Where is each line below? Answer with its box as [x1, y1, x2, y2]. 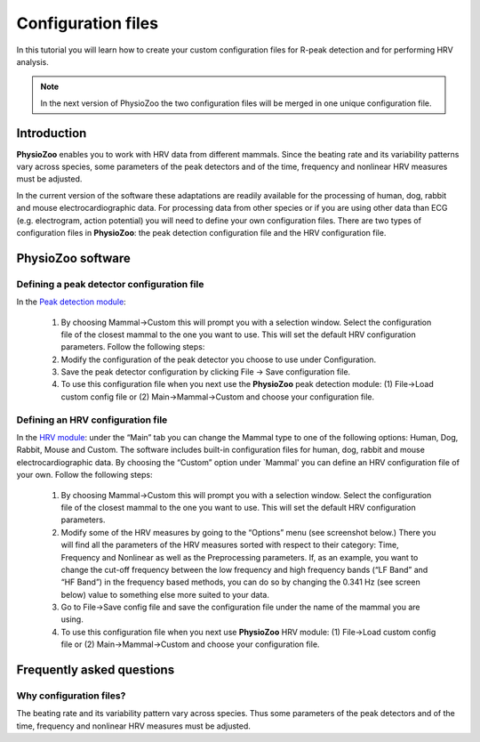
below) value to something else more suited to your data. [60, 589, 270, 600]
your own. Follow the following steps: [16, 470, 153, 480]
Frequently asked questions [16, 663, 175, 678]
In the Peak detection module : [16, 296, 126, 307]
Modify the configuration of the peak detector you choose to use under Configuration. [60, 354, 377, 365]
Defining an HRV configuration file [16, 414, 168, 426]
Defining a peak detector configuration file [16, 278, 204, 290]
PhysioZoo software [16, 250, 131, 266]
